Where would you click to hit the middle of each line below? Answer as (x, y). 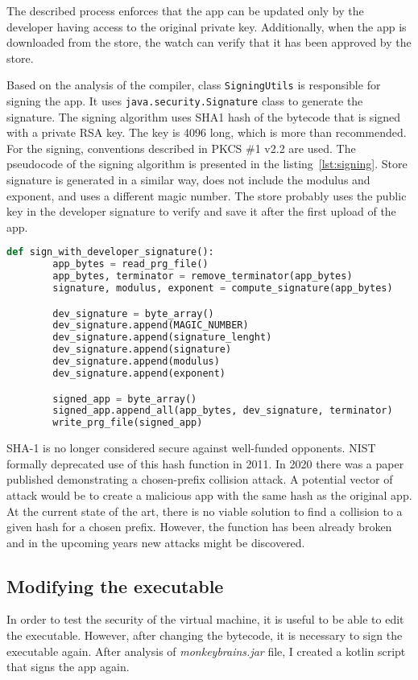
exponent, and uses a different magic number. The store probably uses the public (207, 195)
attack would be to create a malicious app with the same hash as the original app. (209, 495)
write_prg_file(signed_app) (128, 423)
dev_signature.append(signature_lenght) (162, 338)
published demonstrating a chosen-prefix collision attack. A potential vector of (200, 479)
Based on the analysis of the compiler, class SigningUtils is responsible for (194, 85)
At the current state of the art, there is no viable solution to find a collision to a (205, 511)
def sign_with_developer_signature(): (110, 252)
